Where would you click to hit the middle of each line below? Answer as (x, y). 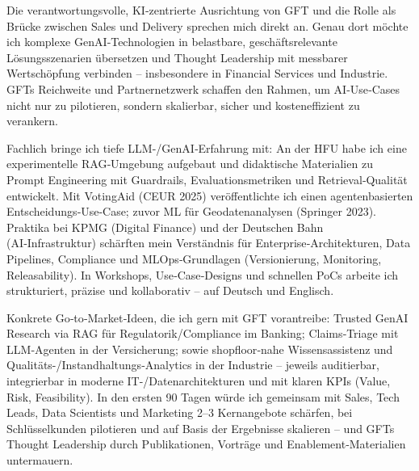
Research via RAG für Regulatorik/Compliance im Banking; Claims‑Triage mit (203, 333)
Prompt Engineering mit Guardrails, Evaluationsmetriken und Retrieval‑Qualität (207, 179)
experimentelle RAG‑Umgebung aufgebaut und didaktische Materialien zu (190, 164)
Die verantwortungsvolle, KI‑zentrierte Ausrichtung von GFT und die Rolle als (201, 10)
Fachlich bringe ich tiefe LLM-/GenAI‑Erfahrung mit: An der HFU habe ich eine (207, 147)
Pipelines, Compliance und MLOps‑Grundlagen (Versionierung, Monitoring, (194, 258)
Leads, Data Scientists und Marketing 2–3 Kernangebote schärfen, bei (180, 412)
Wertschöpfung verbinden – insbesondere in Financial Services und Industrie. (197, 73)
